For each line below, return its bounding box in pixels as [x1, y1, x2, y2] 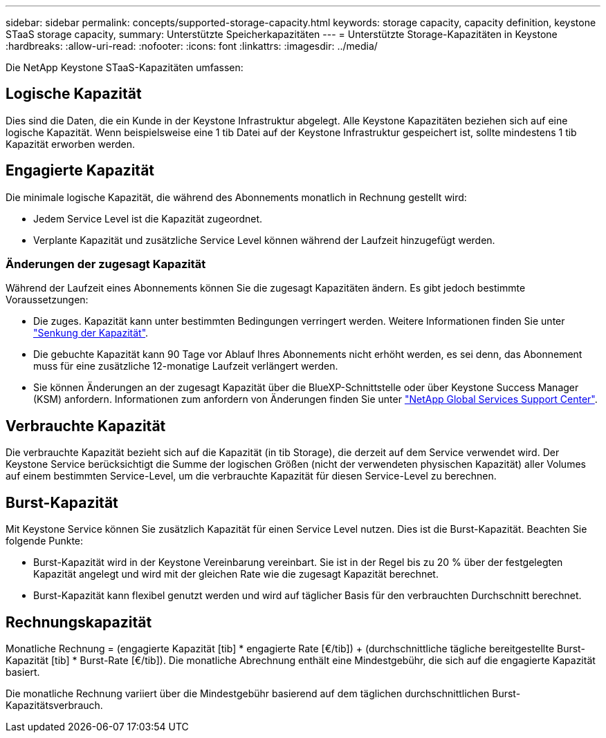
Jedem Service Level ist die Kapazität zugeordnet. [33, 212, 263, 225]
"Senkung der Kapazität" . [33, 327, 149, 339]
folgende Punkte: [6, 535, 84, 547]
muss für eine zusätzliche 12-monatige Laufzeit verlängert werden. [33, 360, 338, 372]
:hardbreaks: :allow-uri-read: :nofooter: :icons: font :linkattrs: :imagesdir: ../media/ [6, 40, 378, 52]
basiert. [6, 665, 40, 678]
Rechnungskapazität [6, 613, 152, 631]
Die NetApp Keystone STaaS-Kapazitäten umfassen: [6, 61, 244, 73]
